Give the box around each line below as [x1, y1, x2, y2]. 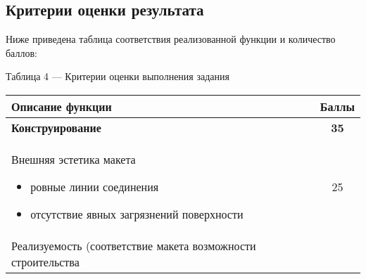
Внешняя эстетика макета [11, 150, 136, 167]
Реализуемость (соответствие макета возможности [11, 237, 256, 254]
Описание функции [11, 98, 112, 115]
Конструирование [11, 119, 101, 136]
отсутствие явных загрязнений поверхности [30, 205, 244, 222]
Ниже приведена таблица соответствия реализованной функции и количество [6, 32, 336, 46]
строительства [11, 253, 80, 270]
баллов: [6, 45, 37, 60]
